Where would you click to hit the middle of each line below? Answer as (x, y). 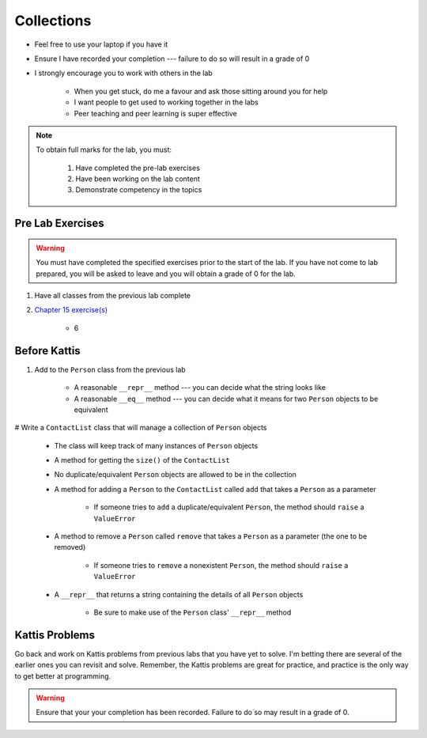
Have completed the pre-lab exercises (138, 168)
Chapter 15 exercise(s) (71, 310)
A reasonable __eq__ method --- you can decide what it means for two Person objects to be (226, 399)
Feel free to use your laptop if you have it (101, 44)
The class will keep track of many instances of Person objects (156, 445)
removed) (70, 547)
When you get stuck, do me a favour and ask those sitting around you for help (201, 91)
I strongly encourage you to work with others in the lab (123, 73)
